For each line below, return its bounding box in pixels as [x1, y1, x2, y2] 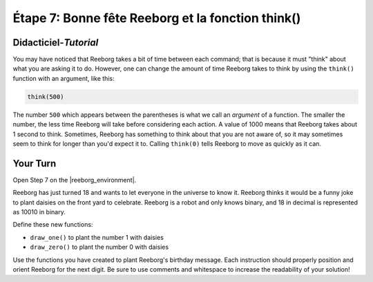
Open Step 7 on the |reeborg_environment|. [12, 176, 137, 184]
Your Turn [12, 158, 57, 169]
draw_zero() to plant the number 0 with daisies [30, 243, 169, 252]
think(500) [27, 93, 64, 100]
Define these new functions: [12, 220, 93, 229]
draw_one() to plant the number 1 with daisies [30, 233, 164, 241]
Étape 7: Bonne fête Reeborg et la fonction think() [12, 10, 301, 26]
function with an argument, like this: [12, 74, 115, 82]
